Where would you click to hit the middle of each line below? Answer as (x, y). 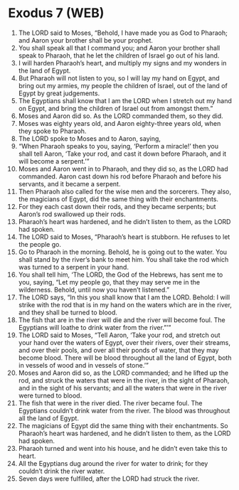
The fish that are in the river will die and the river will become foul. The (122, 320)
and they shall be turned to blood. (68, 312)
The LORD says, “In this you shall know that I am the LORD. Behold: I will (124, 297)
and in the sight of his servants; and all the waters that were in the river (122, 388)
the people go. (39, 244)
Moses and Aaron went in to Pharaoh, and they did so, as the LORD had (123, 169)
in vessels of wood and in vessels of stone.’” (83, 365)
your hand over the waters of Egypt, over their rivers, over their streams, (124, 342)
